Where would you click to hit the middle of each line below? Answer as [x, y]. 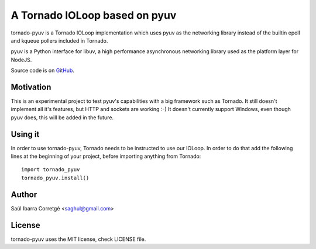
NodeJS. [21, 60]
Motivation [31, 87]
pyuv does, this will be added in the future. [62, 117]
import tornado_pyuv [51, 170]
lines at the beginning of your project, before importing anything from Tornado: [106, 156]
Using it [25, 134]
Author [24, 194]
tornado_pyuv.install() [55, 178]
